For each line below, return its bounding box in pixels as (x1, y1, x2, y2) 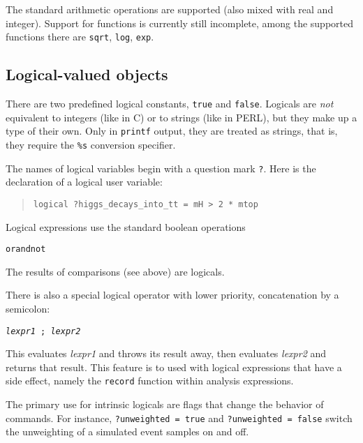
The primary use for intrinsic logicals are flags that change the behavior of (6, 397, 324, 412)
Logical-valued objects (6, 63, 168, 85)
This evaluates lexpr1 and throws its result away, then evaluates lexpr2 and (6, 346, 327, 361)
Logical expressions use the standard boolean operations (6, 219, 246, 234)
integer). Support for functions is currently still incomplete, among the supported (6, 15, 353, 30)
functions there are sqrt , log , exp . (6, 29, 154, 44)
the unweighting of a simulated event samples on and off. (6, 424, 249, 439)
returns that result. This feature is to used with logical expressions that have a (6, 359, 342, 374)
